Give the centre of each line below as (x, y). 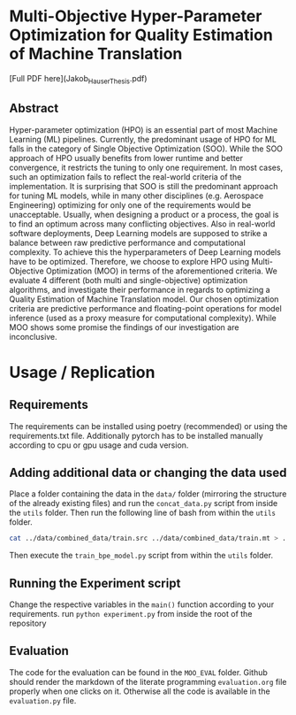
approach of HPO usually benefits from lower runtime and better (126, 158)
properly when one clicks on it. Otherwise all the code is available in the (140, 691)
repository (28, 623)
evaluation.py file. (43, 700)
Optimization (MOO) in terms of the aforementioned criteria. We (162, 271)
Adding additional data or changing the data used (148, 472)
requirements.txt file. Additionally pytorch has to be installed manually (136, 435)
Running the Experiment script (95, 583)
